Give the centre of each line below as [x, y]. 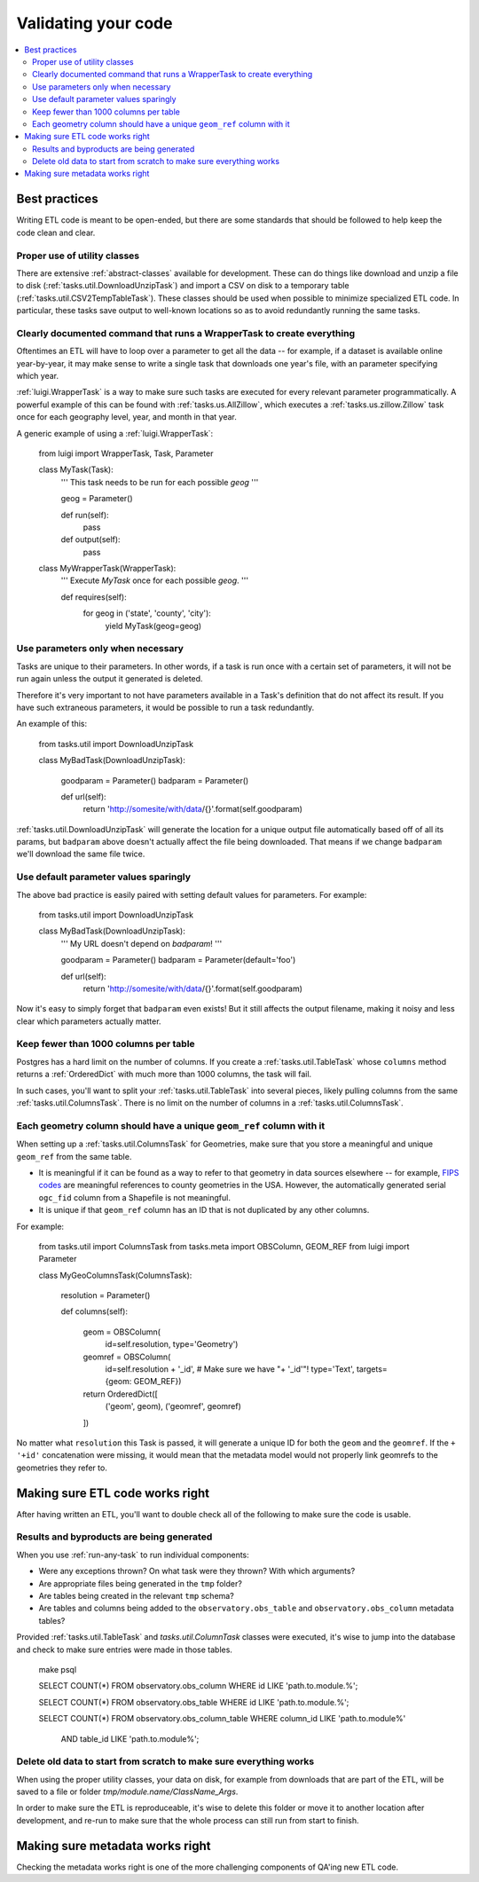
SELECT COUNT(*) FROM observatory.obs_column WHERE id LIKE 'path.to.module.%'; [198, 1686]
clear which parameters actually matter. [89, 1021]
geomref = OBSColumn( [127, 1357]
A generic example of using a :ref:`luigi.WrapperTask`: [115, 433]
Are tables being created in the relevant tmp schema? [136, 1595]
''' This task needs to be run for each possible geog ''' [160, 482]
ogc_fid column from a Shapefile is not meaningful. [134, 1197]
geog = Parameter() [97, 499]
